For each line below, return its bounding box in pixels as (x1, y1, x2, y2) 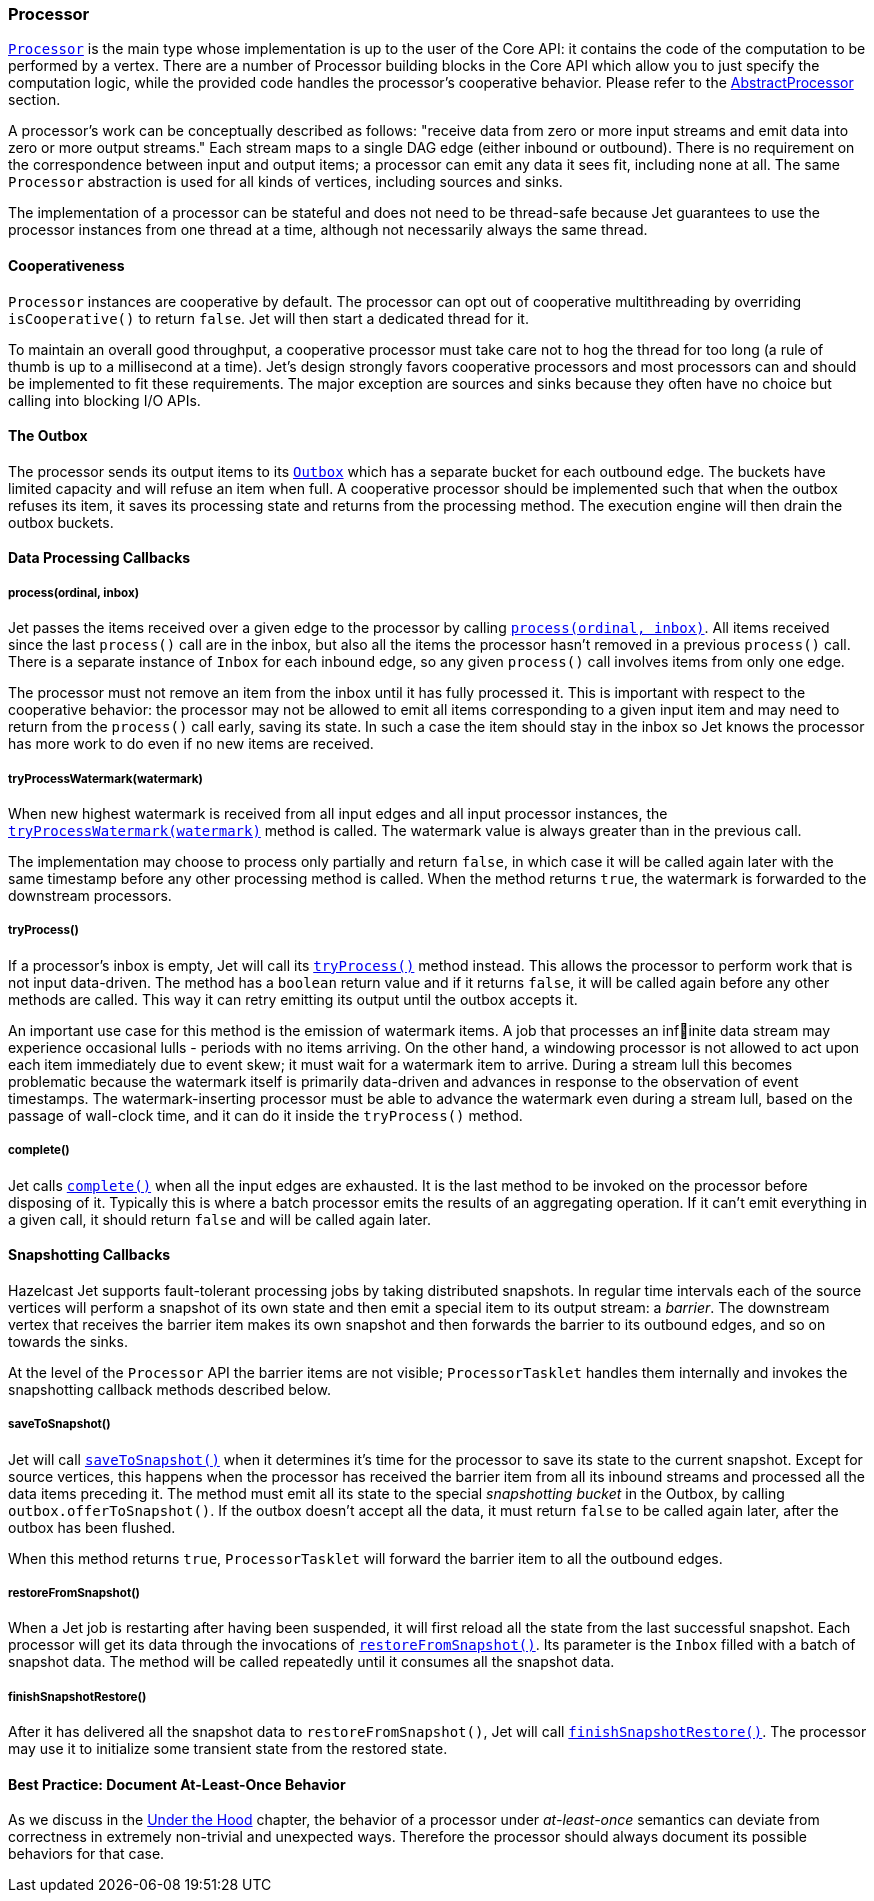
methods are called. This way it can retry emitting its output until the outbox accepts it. (8, 990, 578, 1008)
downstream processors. (8, 886, 172, 904)
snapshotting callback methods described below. (8, 1380, 331, 1398)
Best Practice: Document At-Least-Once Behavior (8, 1775, 346, 1793)
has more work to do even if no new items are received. (8, 735, 374, 753)
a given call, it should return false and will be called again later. (8, 1210, 432, 1228)
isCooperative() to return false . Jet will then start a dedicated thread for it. (8, 309, 529, 327)
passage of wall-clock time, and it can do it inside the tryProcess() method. (8, 1106, 523, 1124)
